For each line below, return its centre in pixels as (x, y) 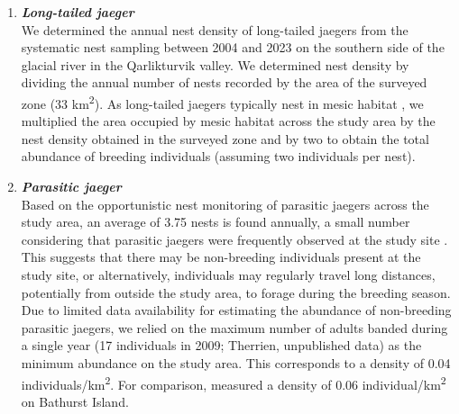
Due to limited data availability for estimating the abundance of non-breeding (236, 310)
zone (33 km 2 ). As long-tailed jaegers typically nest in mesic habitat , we (222, 102)
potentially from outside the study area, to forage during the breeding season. (236, 292)
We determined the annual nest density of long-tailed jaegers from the (215, 29)
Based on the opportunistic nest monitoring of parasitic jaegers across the (225, 204)
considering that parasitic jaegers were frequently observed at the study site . (234, 239)
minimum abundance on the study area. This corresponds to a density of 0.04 (236, 362)
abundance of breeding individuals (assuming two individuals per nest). (218, 156)
